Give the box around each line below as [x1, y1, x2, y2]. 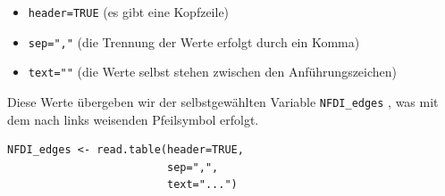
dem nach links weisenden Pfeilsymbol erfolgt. [7, 110, 259, 128]
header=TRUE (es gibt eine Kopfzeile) [28, 3, 230, 20]
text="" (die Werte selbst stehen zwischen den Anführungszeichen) [28, 62, 398, 81]
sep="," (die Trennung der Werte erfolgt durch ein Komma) [28, 32, 360, 51]
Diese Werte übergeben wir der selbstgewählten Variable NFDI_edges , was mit [7, 92, 439, 110]
